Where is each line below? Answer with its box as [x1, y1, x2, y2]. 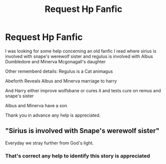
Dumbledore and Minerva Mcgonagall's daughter [5, 58, 106, 64]
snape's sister [5, 93, 34, 99]
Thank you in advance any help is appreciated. [5, 112, 101, 118]
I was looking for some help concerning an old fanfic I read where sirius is [5, 48, 157, 54]
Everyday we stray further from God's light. [5, 140, 94, 146]
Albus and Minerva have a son [5, 102, 67, 108]
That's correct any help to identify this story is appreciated [5, 152, 151, 159]
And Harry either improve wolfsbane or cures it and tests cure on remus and [5, 87, 162, 93]
